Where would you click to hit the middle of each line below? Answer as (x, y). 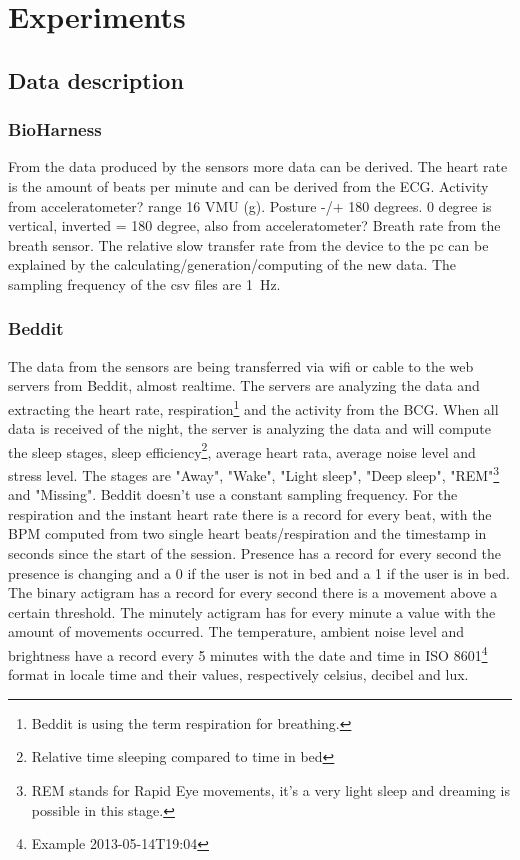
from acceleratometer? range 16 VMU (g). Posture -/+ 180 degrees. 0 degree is (250, 205)
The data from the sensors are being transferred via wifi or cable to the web (241, 365)
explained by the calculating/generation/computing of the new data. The (232, 264)
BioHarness (55, 129)
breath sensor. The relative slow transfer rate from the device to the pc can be (248, 244)
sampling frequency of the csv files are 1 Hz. (144, 283)
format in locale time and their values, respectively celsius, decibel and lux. (238, 674)
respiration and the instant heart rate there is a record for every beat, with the (250, 513)
